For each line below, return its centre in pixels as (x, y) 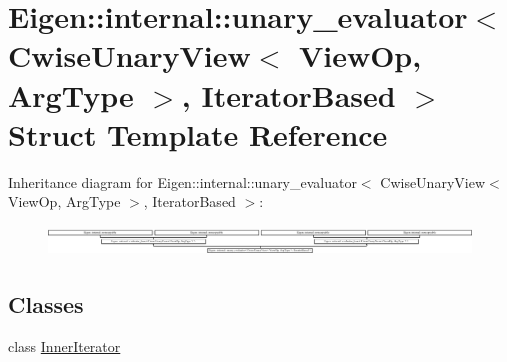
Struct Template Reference (198, 133)
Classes (46, 303)
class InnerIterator (64, 345)
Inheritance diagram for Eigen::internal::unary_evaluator (182, 181)
